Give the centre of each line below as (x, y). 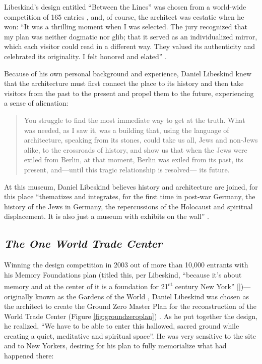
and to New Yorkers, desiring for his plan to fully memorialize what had (115, 346)
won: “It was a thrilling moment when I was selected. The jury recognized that (126, 27)
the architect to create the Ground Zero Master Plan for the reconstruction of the (130, 306)
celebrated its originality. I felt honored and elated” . (86, 56)
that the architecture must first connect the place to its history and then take (124, 83)
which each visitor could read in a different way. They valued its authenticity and (130, 46)
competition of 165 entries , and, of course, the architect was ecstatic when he (124, 16)
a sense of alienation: (36, 103)
